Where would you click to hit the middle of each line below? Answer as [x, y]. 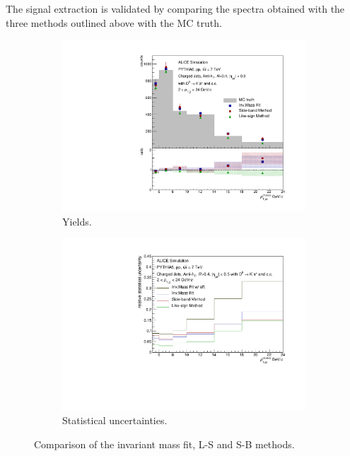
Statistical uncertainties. [115, 420]
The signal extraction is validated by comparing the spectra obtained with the [175, 8]
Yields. [77, 221]
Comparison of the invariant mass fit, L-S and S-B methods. [164, 444]
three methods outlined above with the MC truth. [114, 22]
